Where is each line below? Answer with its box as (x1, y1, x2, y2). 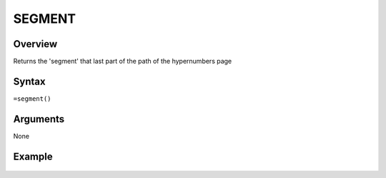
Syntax (13, 75, 46, 87)
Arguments (13, 113, 65, 125)
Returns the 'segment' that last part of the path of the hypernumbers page (13, 57, 232, 66)
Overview (13, 38, 58, 50)
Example (13, 150, 53, 162)
